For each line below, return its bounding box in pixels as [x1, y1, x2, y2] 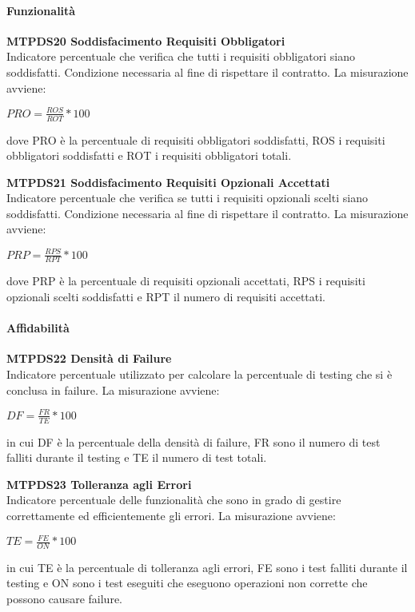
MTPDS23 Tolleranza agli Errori [6, 475, 192, 492]
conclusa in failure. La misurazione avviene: [6, 381, 220, 398]
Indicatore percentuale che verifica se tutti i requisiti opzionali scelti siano [6, 189, 368, 206]
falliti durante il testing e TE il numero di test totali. [6, 449, 267, 466]
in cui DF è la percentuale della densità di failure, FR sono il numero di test [6, 433, 381, 450]
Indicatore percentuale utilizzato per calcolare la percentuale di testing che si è [6, 366, 393, 382]
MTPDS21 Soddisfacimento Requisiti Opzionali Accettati [6, 173, 330, 190]
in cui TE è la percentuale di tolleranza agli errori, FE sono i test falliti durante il [6, 558, 408, 575]
